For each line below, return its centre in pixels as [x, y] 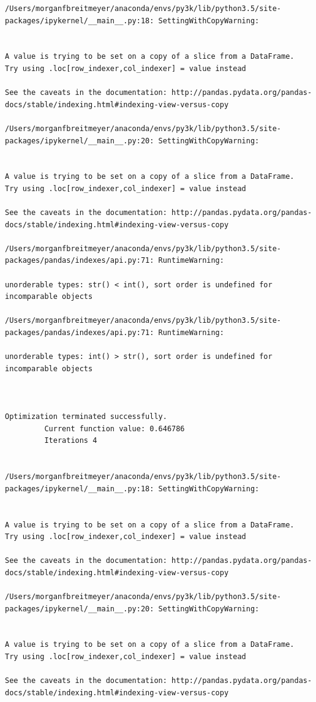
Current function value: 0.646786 [115, 428]
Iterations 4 [71, 441]
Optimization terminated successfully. [86, 417]
